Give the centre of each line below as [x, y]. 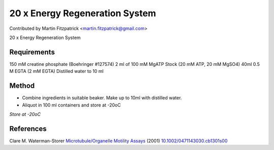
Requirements [32, 52]
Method [22, 86]
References [28, 128]
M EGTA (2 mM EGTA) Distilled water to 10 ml [57, 71]
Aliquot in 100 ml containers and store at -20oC [72, 105]
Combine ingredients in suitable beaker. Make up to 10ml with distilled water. [102, 98]
